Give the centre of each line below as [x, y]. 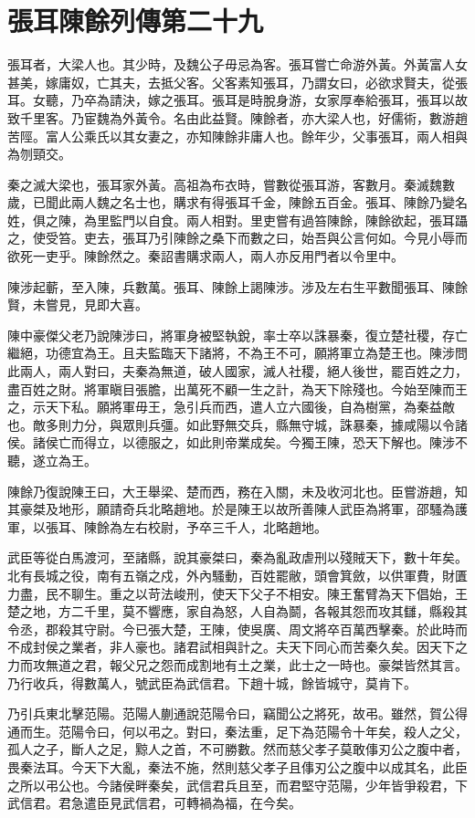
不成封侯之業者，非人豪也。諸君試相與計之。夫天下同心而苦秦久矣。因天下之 [237, 647]
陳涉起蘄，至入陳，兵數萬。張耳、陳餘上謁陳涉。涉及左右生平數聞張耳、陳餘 [237, 286]
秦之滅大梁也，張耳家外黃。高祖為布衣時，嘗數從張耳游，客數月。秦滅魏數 [231, 184]
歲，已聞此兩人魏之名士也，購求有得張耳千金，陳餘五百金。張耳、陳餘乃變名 [237, 202]
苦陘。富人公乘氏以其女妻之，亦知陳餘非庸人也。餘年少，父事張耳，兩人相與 [237, 136]
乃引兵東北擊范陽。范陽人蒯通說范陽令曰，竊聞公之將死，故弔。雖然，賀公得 [237, 713]
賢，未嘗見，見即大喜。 [78, 304]
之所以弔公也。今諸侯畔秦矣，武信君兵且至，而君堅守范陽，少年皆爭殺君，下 [237, 785]
